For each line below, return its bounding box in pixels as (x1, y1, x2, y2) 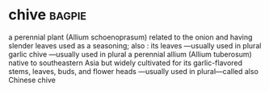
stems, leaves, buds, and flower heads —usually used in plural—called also (8, 66, 258, 76)
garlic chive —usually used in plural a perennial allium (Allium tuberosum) (8, 49, 252, 59)
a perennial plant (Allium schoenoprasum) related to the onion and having (8, 32, 253, 42)
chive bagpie (8, 6, 87, 24)
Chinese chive (8, 75, 57, 85)
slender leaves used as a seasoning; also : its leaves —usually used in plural (8, 40, 262, 50)
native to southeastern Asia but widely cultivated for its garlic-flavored (8, 58, 243, 68)
